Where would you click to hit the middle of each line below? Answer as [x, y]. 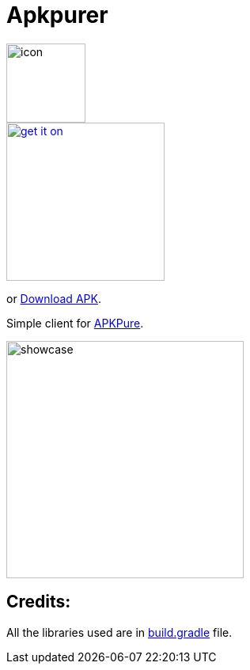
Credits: [39, 602]
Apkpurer [57, 15]
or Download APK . [54, 298]
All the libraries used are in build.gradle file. [119, 632]
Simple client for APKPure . [75, 323]
